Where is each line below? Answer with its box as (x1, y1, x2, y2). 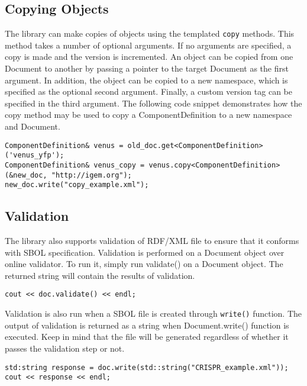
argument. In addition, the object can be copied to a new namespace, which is (5, 73, 288, 86)
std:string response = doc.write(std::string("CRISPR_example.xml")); (5, 363, 289, 372)
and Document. (5, 120, 60, 133)
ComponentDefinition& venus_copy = (5, 160, 145, 169)
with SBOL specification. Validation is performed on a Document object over (5, 246, 285, 258)
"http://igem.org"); (51, 171, 132, 179)
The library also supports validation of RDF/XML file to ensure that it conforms (5, 234, 299, 247)
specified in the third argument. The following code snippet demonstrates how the (5, 96, 302, 109)
